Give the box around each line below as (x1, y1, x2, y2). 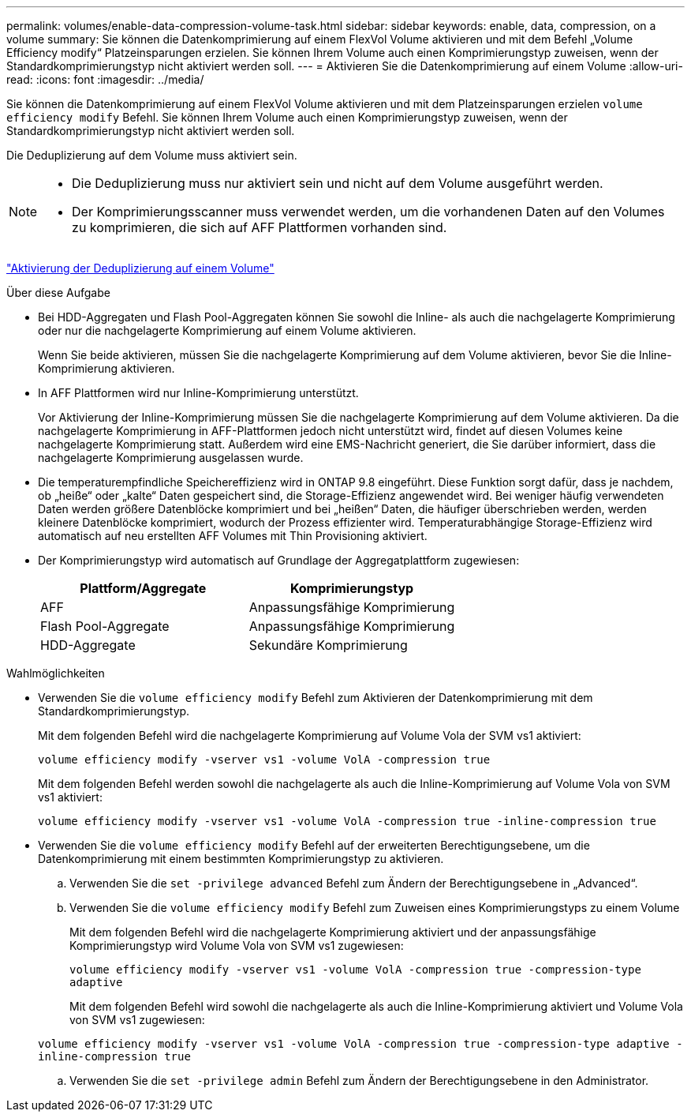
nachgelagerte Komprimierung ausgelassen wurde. (38, 451, 304, 464)
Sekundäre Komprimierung (248, 637, 408, 653)
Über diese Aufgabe (6, 286, 110, 299)
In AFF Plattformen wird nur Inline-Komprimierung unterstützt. (38, 386, 359, 400)
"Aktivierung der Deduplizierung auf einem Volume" (6, 261, 275, 275)
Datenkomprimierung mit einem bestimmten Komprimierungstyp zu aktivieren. (38, 852, 444, 865)
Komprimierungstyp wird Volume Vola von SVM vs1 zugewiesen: (69, 939, 404, 952)
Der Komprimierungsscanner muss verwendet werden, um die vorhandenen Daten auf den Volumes (72, 204, 665, 219)
